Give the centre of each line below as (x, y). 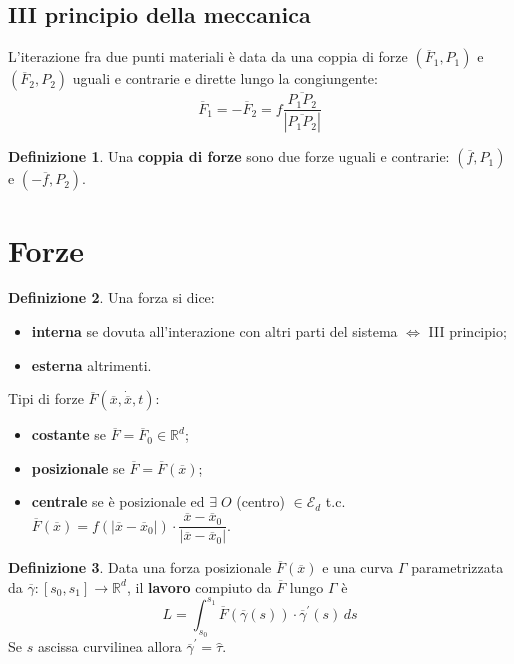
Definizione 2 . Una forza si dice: (111, 297)
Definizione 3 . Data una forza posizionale (140, 567)
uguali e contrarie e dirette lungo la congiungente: (225, 78)
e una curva (358, 567)
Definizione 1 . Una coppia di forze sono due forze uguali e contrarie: (229, 156)
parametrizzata (457, 567)
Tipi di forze (46, 398)
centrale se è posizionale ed (118, 501)
